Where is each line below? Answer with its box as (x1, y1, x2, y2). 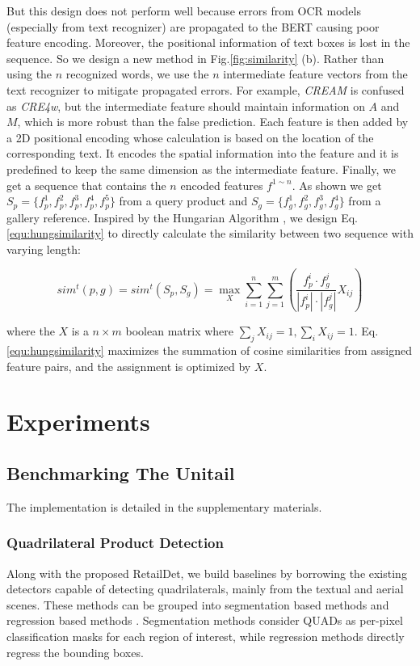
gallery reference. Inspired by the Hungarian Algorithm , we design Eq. (6, 209, 359, 226)
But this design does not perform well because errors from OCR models (6, 2, 361, 19)
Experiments (6, 405, 150, 438)
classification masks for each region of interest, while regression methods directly (6, 628, 405, 645)
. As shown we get (292, 176, 382, 193)
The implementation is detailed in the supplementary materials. (6, 498, 322, 515)
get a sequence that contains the (6, 176, 166, 193)
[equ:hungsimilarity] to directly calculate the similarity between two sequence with (6, 225, 414, 242)
